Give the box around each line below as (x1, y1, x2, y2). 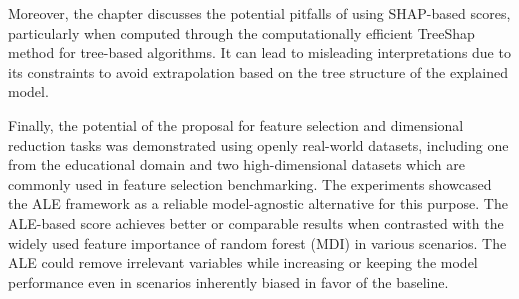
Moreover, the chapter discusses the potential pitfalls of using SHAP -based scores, (8, 3, 511, 23)
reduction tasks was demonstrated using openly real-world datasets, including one (8, 134, 509, 155)
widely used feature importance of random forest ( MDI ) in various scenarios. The (8, 232, 507, 253)
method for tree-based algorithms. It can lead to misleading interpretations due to (8, 42, 511, 63)
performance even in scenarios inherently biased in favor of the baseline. (8, 271, 449, 292)
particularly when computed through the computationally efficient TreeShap (8, 22, 475, 43)
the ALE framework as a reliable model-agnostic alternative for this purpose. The (8, 193, 508, 214)
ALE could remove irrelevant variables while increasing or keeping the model (8, 252, 478, 273)
